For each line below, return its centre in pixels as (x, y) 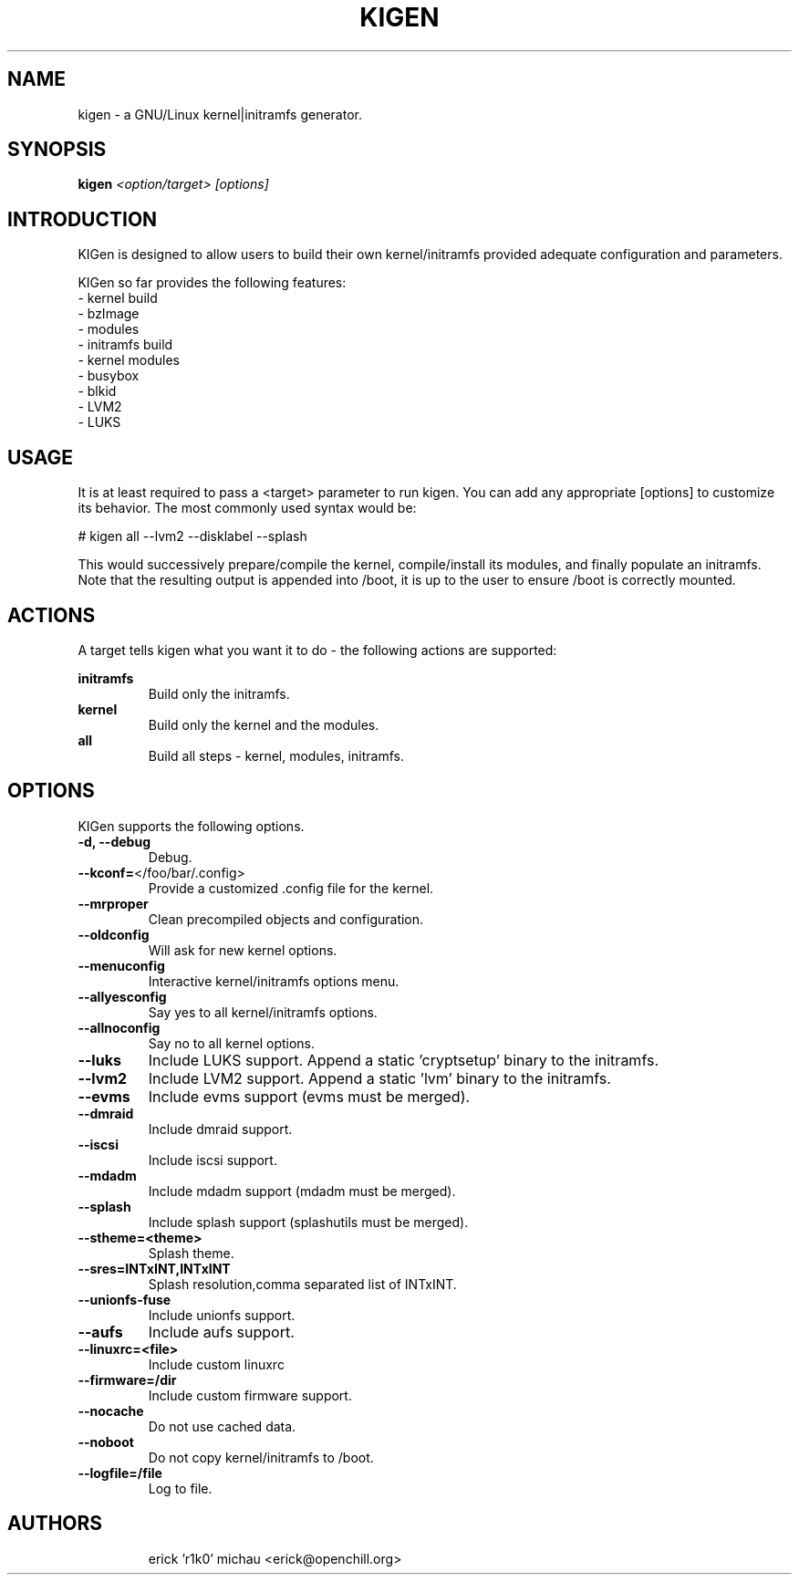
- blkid (97, 391)
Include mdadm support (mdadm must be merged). (302, 1191)
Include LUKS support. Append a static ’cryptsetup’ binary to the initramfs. (403, 1060)
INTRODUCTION (83, 219)
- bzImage (109, 314)
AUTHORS (55, 1524)
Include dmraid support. (220, 1129)
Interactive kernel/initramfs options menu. (274, 981)
